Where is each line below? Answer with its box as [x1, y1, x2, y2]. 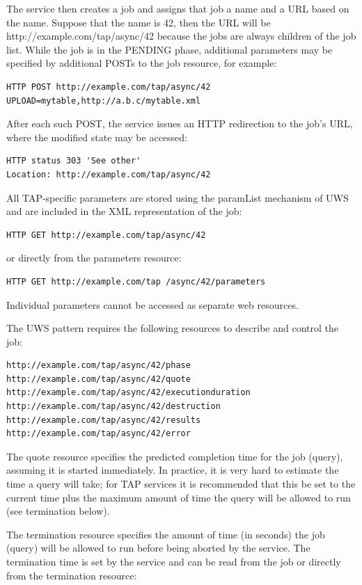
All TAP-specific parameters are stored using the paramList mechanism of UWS [6, 190, 349, 205]
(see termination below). [6, 504, 110, 518]
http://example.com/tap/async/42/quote [6, 374, 191, 384]
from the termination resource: [6, 568, 137, 582]
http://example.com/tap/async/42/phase [6, 360, 191, 371]
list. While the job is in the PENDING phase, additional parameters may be [6, 42, 333, 56]
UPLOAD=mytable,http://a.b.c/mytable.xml [6, 95, 201, 106]
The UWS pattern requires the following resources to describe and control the [6, 321, 338, 335]
